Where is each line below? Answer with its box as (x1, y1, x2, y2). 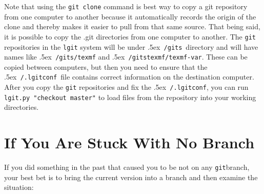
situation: (4, 182, 34, 192)
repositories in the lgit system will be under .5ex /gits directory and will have (4, 41, 258, 52)
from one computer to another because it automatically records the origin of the (4, 11, 256, 22)
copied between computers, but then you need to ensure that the (4, 61, 208, 72)
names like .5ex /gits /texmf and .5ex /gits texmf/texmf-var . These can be (4, 51, 248, 62)
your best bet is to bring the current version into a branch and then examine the (4, 171, 258, 182)
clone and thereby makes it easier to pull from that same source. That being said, (4, 21, 260, 32)
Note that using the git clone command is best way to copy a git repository (4, 1, 248, 11)
